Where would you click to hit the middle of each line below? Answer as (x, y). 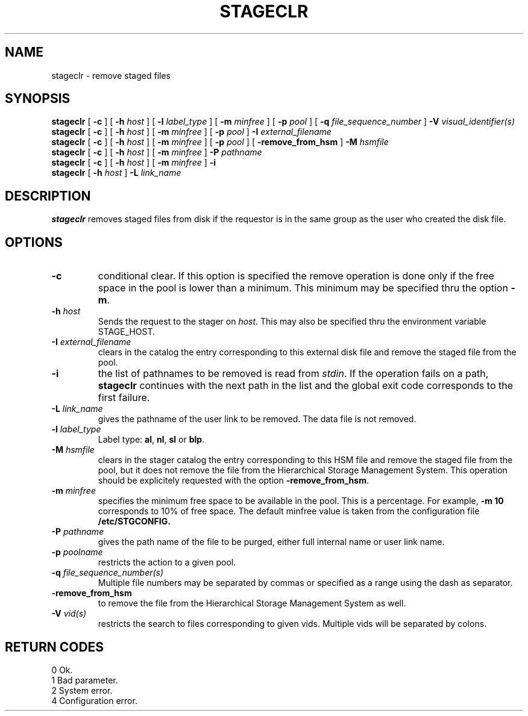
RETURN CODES (55, 647)
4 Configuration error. (94, 700)
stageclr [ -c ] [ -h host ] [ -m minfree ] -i (134, 163)
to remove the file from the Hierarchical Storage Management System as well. (252, 603)
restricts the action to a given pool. (167, 562)
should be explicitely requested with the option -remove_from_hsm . (234, 481)
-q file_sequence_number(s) (108, 573)
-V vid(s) (69, 614)
